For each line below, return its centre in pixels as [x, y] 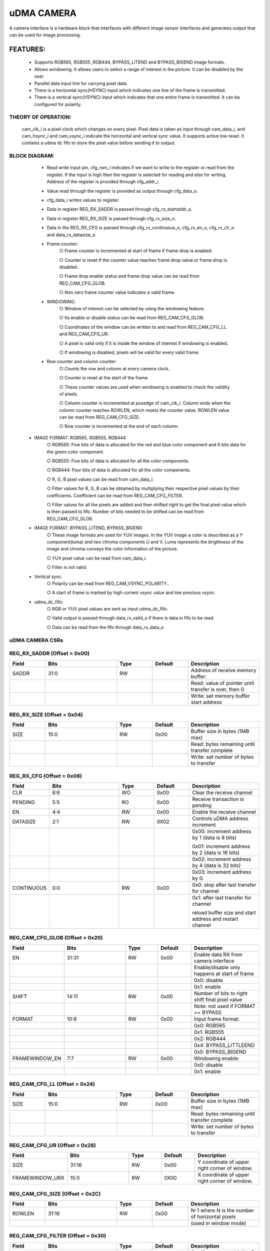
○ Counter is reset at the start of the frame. [104, 378]
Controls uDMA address [220, 819]
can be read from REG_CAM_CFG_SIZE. [100, 417]
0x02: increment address [221, 859]
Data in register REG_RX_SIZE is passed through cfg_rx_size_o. [111, 218]
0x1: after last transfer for [222, 898]
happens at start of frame [224, 973]
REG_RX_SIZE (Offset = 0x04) [46, 715]
